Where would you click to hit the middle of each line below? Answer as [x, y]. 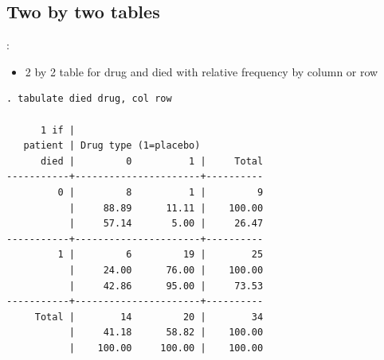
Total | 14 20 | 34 [149, 317]
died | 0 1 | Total [152, 161]
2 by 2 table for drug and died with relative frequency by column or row [202, 71]
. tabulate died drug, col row [89, 99]
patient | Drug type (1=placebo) [112, 146]
